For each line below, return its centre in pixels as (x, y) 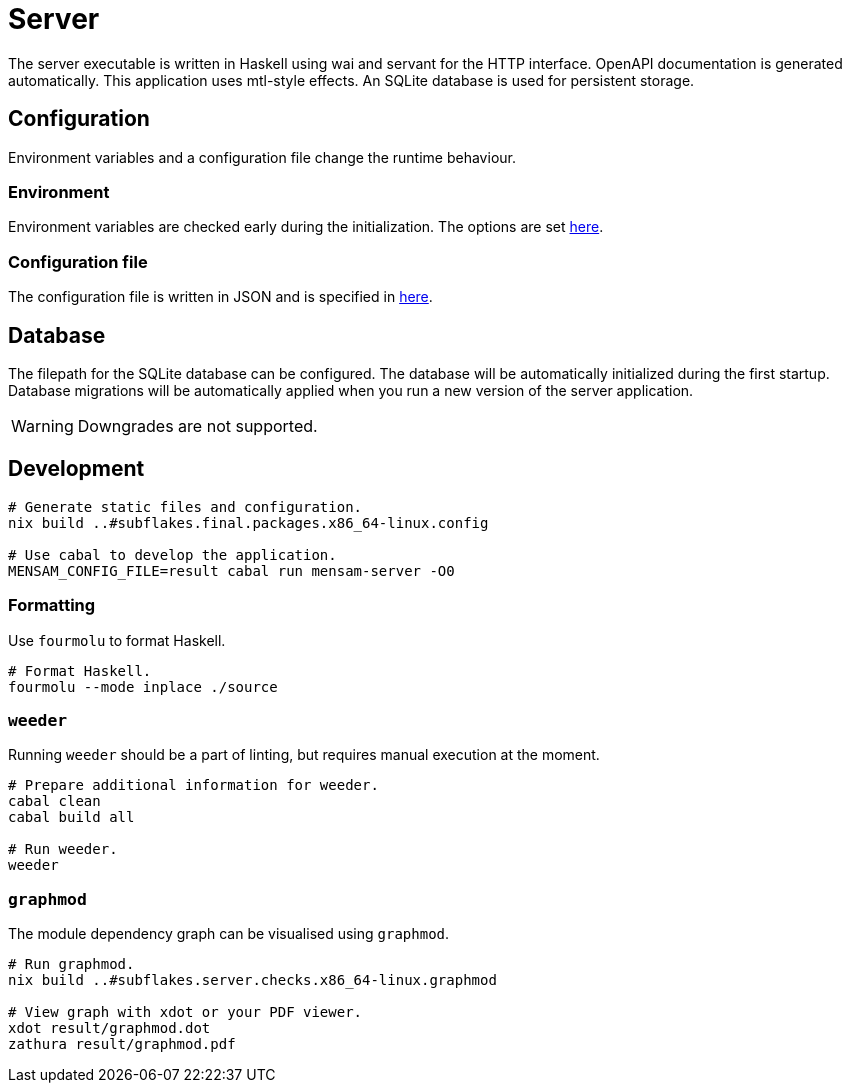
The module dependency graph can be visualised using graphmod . (229, 934)
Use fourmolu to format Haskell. (117, 640)
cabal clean (54, 801)
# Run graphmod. (71, 964)
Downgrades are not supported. (197, 425)
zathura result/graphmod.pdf (122, 1044)
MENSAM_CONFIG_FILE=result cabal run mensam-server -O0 (231, 570)
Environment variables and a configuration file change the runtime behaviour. (262, 157)
